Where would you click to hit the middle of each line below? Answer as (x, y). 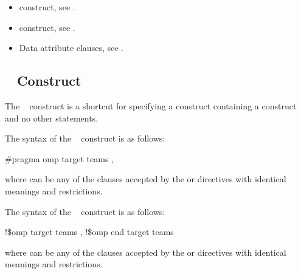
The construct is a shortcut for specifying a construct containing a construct (151, 105)
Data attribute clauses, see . (71, 48)
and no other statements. (52, 118)
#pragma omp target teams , (60, 158)
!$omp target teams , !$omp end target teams (89, 232)
